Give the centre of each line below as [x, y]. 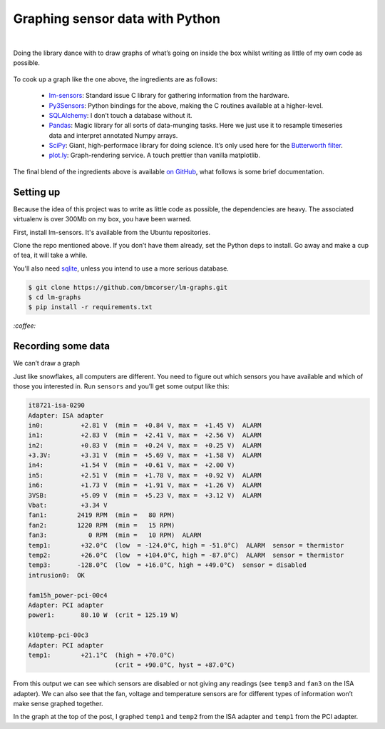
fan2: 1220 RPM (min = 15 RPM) [102, 525]
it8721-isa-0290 [57, 406]
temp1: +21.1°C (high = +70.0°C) [102, 655]
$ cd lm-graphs [55, 297]
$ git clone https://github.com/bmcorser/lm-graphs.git [128, 287]
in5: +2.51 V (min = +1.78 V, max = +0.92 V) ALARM [145, 475]
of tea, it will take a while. [51, 255]
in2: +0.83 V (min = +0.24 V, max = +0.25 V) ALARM [145, 445]
